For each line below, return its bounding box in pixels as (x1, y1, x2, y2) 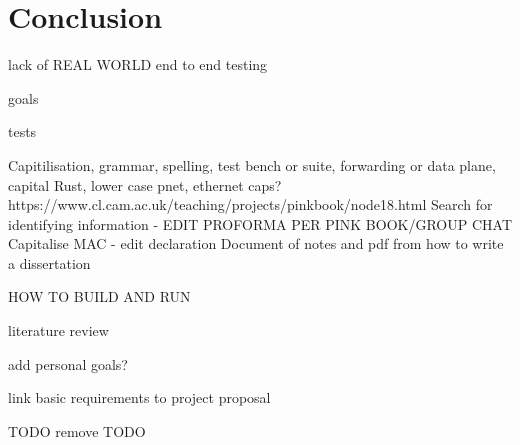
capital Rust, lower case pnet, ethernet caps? (8, 174, 282, 195)
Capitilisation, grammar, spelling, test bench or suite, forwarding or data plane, (8, 154, 496, 175)
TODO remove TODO (8, 420, 146, 441)
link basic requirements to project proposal (8, 387, 271, 408)
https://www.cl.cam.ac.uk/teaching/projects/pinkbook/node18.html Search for (8, 194, 493, 215)
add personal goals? (8, 353, 128, 374)
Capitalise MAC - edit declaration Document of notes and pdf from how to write (8, 233, 504, 254)
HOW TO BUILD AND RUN (8, 286, 191, 307)
